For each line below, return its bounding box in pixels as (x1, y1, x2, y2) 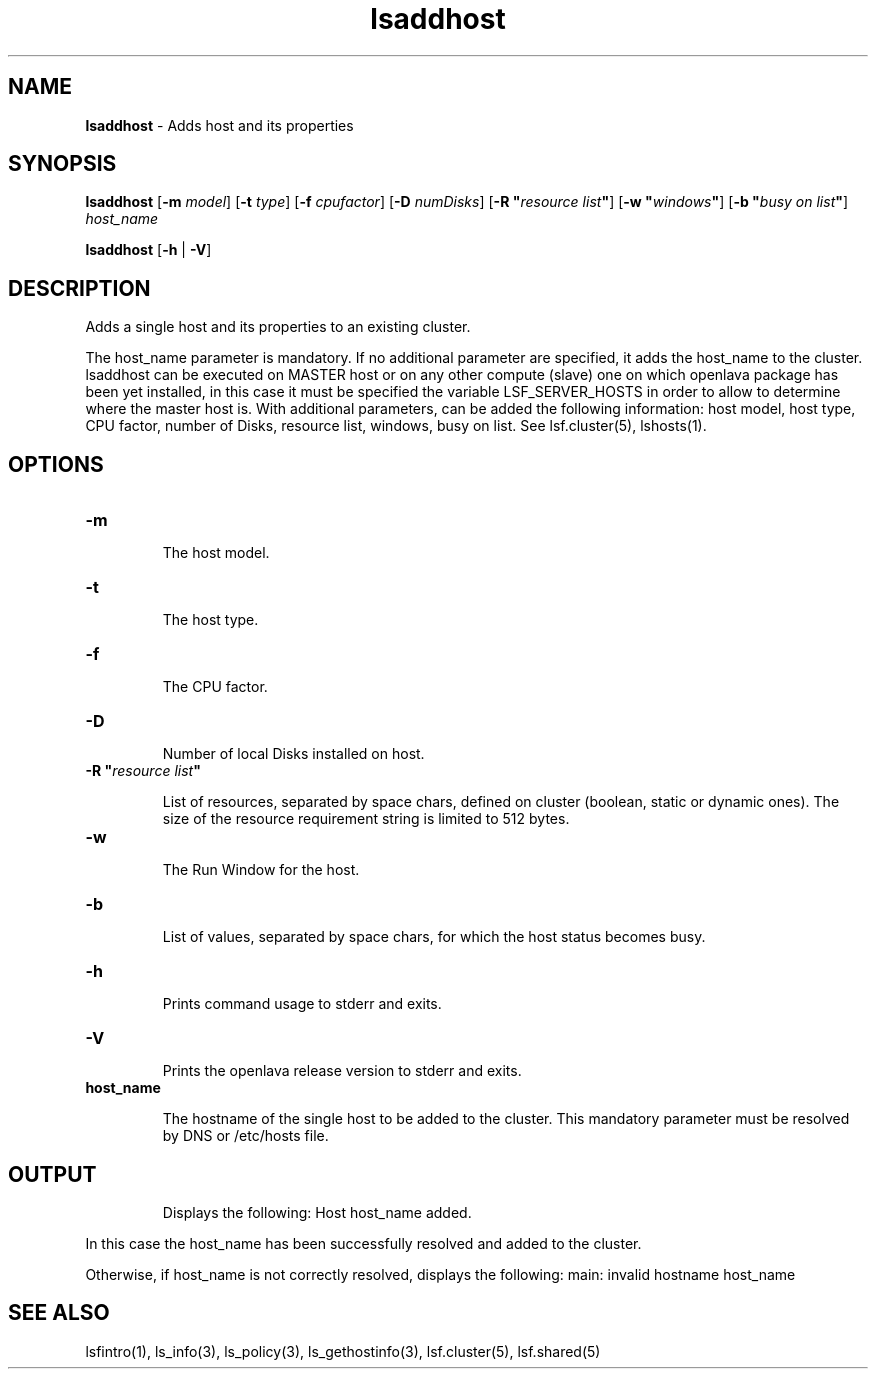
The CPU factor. (162, 678, 268, 696)
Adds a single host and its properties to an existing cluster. (85, 318, 471, 336)
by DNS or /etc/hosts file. (162, 1127, 329, 1145)
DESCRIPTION (8, 275, 151, 301)
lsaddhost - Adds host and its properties (85, 116, 354, 134)
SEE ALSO (8, 1300, 110, 1326)
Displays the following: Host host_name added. (162, 1203, 472, 1221)
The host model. (162, 544, 270, 562)
